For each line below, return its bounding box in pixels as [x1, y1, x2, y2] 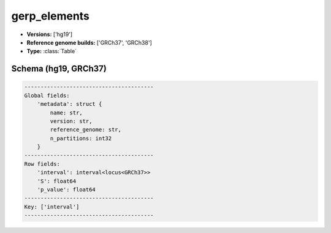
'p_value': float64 [37, 187, 96, 193]
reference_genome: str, [50, 126, 122, 133]
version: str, [50, 117, 93, 125]
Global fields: [24, 92, 70, 99]
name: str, [50, 109, 83, 116]
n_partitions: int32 [50, 135, 112, 142]
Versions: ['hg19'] [26, 31, 73, 38]
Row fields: [24, 160, 61, 168]
